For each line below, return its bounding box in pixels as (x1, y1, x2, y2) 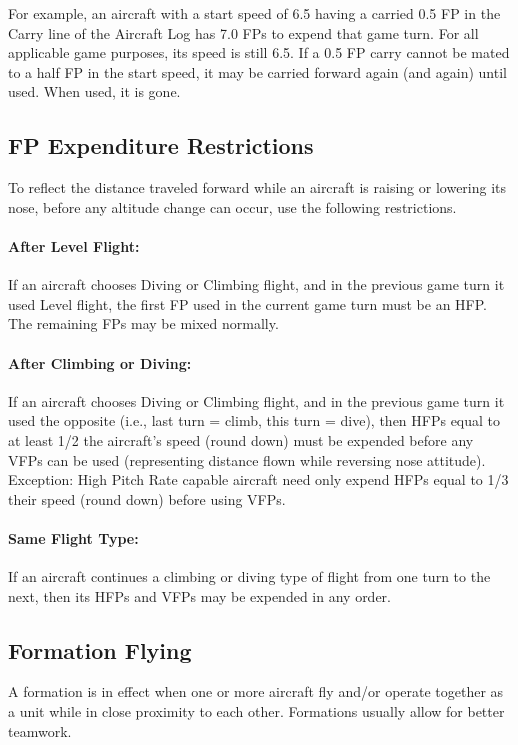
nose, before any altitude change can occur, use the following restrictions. (8, 196, 457, 217)
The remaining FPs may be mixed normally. (8, 313, 279, 334)
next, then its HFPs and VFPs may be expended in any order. (8, 585, 391, 606)
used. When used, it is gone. (8, 81, 181, 102)
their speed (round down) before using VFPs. (8, 488, 286, 509)
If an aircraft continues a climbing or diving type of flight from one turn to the (8, 566, 491, 587)
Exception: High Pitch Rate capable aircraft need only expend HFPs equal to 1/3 (8, 469, 509, 490)
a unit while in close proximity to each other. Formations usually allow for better (8, 701, 505, 722)
